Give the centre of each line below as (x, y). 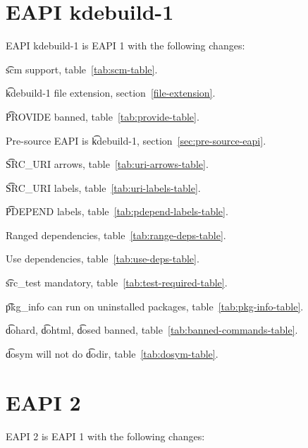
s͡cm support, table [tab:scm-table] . (82, 69)
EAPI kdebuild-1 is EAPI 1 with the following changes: (125, 46)
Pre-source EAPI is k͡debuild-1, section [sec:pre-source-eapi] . (136, 140)
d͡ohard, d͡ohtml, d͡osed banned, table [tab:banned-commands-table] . (152, 330)
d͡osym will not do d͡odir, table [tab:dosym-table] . (112, 353)
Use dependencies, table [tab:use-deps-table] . (103, 259)
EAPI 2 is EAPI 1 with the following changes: (105, 436)
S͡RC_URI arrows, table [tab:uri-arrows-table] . (107, 164)
